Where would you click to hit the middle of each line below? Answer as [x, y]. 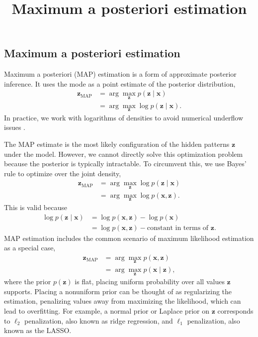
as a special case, [30, 248]
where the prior [28, 281]
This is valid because [36, 207]
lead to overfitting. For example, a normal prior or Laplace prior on [107, 311]
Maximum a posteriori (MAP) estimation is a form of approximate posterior [120, 74]
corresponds [235, 311]
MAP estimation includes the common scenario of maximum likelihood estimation [129, 238]
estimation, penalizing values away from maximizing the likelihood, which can [123, 301]
